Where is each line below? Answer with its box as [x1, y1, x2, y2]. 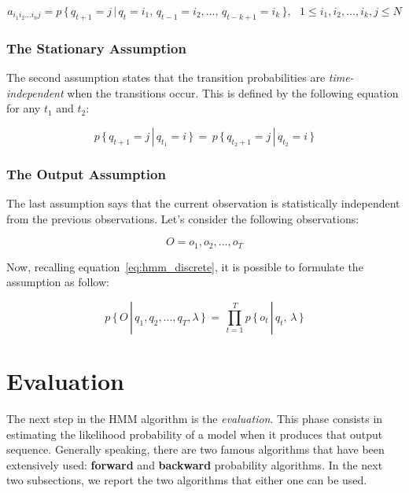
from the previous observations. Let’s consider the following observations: [6, 210, 359, 226]
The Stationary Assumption [6, 38, 186, 57]
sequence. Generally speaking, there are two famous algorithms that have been [6, 441, 385, 458]
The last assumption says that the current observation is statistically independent [6, 195, 400, 212]
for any [6, 100, 41, 116]
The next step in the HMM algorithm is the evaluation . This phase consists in [6, 410, 383, 426]
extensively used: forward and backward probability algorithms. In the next [6, 456, 383, 473]
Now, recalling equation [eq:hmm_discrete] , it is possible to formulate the [6, 258, 363, 274]
